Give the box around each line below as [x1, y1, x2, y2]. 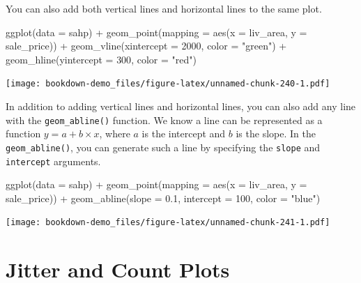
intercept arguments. [6, 153, 101, 168]
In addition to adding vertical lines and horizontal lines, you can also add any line [6, 99, 356, 114]
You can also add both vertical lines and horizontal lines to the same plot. [6, 1, 322, 15]
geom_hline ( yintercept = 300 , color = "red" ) [6, 52, 197, 66]
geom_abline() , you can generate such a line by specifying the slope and [6, 139, 321, 154]
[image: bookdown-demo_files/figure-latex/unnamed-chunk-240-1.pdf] [6, 79, 330, 89]
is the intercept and [141, 126, 226, 141]
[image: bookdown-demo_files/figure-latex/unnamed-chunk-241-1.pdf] [6, 217, 330, 228]
